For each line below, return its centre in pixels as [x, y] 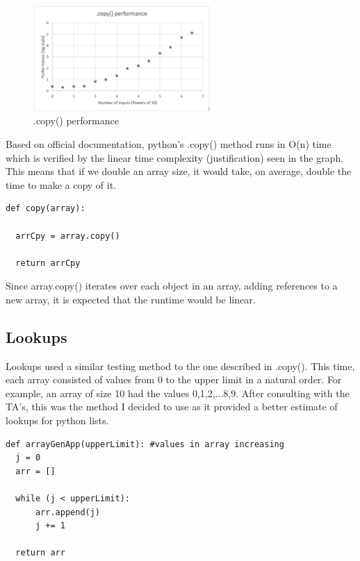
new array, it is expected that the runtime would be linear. [131, 299]
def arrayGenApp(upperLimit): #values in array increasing [145, 444]
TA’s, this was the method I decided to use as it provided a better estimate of [172, 407]
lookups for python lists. [57, 420]
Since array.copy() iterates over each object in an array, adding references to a [172, 286]
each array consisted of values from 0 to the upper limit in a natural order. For [174, 379]
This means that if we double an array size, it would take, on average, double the [179, 171]
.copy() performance [76, 120]
